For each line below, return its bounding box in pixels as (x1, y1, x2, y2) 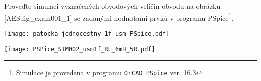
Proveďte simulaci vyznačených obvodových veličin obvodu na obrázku (4, 1, 221, 11)
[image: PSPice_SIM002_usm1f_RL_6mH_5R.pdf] (4, 45, 155, 53)
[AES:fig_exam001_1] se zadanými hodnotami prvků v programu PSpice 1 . (4, 11, 234, 23)
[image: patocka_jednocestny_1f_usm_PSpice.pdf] (4, 30, 170, 37)
